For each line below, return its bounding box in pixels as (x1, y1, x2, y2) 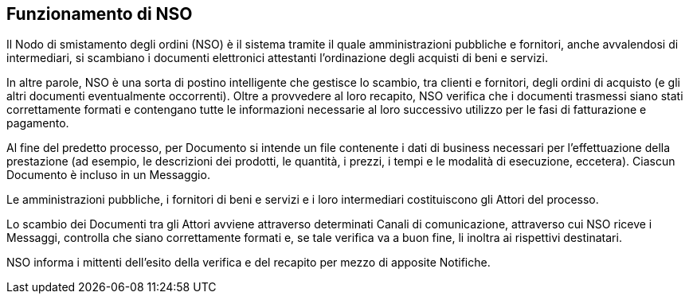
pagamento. (6, 116, 69, 131)
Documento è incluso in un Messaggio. (6, 168, 210, 182)
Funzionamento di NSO (6, 4, 193, 24)
